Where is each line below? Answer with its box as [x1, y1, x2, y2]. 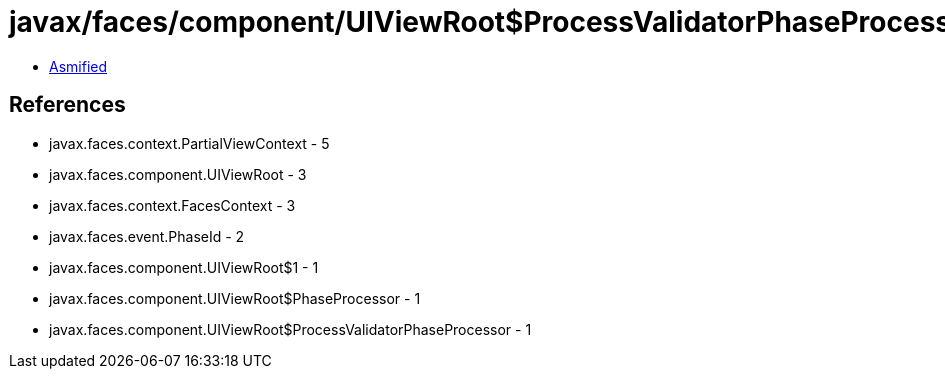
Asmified [49, 57, 108, 75]
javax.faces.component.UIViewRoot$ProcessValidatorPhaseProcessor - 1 [49, 320, 532, 338]
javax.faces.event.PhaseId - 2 [49, 227, 245, 245]
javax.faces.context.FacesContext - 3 [49, 196, 296, 214]
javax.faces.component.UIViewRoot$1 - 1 [49, 258, 319, 276]
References [9, 92, 126, 118]
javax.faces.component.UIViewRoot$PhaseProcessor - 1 [49, 289, 421, 307]
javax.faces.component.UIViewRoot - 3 [49, 165, 307, 183]
